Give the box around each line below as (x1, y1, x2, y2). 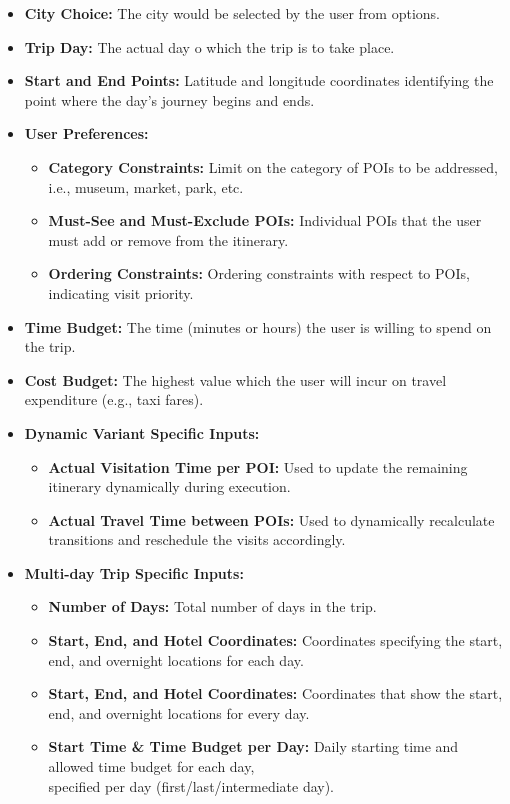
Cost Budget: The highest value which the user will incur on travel (24, 369, 447, 390)
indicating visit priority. (48, 282, 194, 303)
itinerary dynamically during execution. (48, 476, 291, 497)
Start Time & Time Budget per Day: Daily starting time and (48, 736, 459, 757)
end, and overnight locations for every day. (48, 702, 310, 723)
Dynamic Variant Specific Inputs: (24, 422, 260, 443)
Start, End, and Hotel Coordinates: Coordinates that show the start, (48, 683, 503, 704)
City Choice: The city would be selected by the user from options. (24, 3, 441, 23)
